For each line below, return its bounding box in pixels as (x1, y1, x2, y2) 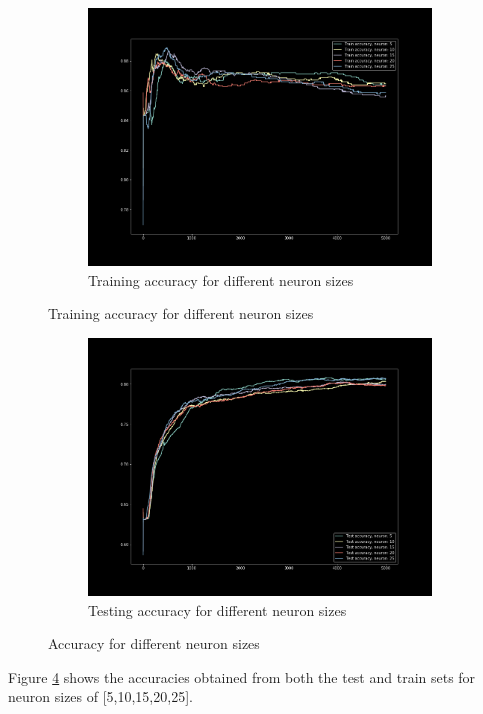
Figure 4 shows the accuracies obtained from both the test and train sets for (8, 666, 476, 687)
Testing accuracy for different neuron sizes (88, 599, 347, 620)
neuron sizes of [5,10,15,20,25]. (8, 686, 193, 707)
